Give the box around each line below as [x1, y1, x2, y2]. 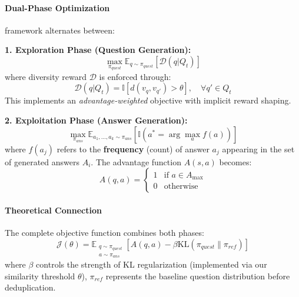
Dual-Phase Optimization [5, 1, 110, 14]
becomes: [219, 155, 252, 168]
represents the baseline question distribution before [105, 269, 290, 282]
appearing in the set [222, 142, 295, 155]
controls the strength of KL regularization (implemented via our [36, 258, 267, 271]
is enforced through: [99, 70, 171, 82]
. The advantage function [91, 155, 181, 168]
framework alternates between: [5, 24, 115, 36]
